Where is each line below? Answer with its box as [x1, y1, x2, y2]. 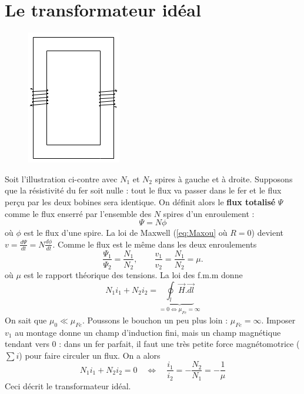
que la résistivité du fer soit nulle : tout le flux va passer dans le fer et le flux [5, 184, 282, 196]
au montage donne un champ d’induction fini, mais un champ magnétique [15, 326, 281, 338]
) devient [251, 226, 284, 239]
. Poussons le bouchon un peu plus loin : [82, 313, 228, 326]
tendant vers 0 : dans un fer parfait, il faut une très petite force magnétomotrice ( [5, 338, 300, 350]
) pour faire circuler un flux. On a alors [19, 349, 161, 361]
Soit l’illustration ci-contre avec [5, 172, 118, 185]
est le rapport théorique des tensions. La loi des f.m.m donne [24, 269, 243, 281]
